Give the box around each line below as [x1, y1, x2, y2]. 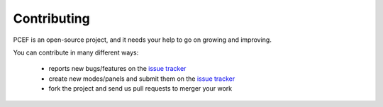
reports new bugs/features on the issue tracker [48, 64, 187, 73]
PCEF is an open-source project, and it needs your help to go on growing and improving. [13, 35, 272, 44]
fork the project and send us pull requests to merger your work [48, 84, 233, 93]
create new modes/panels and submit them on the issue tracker [48, 74, 235, 83]
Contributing [13, 11, 90, 26]
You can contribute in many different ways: [13, 48, 139, 57]
